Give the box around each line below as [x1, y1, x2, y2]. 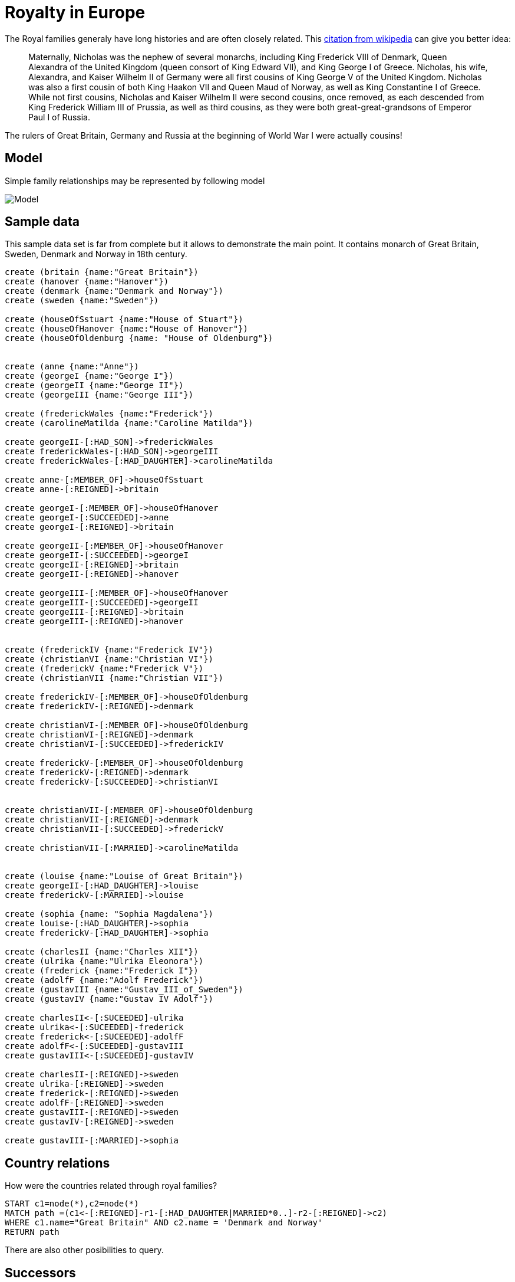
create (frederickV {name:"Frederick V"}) [5, 664, 204, 674]
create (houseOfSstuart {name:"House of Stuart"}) [5, 314, 243, 324]
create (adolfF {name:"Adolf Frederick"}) [5, 975, 204, 985]
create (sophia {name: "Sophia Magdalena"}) [5, 909, 214, 919]
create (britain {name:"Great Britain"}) [5, 267, 199, 277]
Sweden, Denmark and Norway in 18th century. [5, 249, 187, 260]
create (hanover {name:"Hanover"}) [5, 277, 169, 287]
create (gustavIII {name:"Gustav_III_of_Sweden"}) [5, 985, 243, 995]
